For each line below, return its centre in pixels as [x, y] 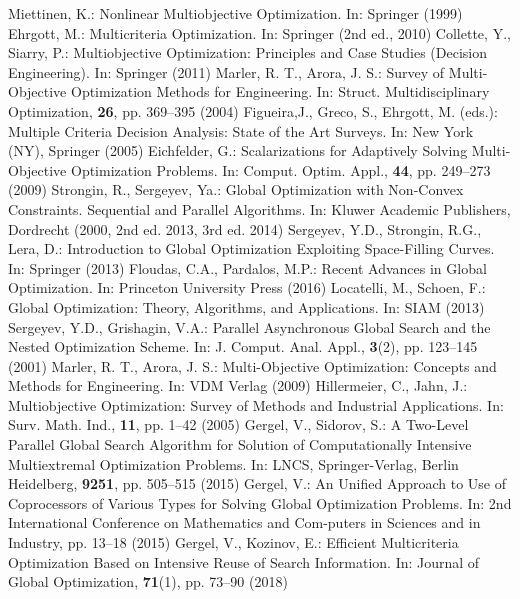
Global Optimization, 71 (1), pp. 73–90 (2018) [148, 581]
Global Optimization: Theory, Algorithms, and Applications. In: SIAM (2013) [246, 306]
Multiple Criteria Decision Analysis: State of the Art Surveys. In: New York [241, 130]
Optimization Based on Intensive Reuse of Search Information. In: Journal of [244, 561]
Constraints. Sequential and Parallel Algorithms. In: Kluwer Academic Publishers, [259, 208]
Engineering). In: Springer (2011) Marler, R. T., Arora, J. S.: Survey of [226, 71]
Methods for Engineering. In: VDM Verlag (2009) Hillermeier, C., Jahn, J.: [238, 385]
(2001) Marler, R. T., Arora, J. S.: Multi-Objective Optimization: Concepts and [252, 365]
